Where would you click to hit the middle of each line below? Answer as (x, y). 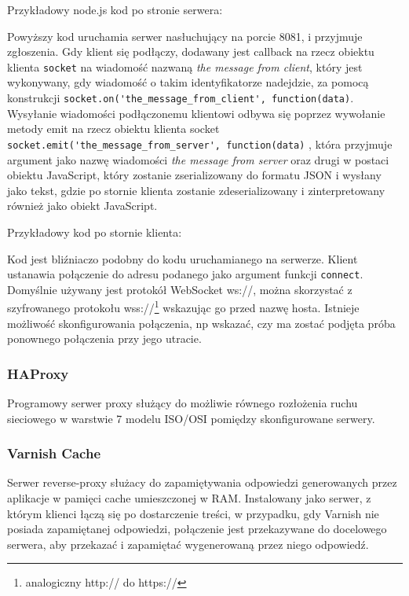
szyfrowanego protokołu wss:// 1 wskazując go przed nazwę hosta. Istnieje (183, 306)
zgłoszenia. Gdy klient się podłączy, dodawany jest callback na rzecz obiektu (191, 52)
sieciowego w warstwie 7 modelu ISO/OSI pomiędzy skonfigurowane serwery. (191, 418)
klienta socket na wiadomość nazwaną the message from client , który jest (185, 66)
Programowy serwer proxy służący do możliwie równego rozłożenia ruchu (183, 403)
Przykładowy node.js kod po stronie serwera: (115, 9)
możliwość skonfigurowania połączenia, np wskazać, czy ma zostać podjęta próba (201, 323)
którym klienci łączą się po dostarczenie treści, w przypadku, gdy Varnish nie (193, 513)
